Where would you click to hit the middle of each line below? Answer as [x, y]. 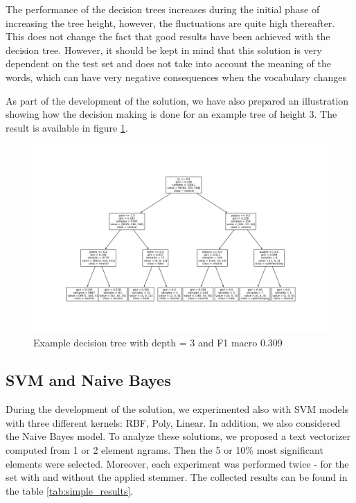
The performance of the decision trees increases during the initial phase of [163, 9]
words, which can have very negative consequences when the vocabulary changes [176, 77]
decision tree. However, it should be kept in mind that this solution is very [164, 50]
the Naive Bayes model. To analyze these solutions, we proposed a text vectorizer [178, 436]
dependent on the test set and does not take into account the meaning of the [168, 63]
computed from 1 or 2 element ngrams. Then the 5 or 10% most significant [164, 449]
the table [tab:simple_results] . [70, 490]
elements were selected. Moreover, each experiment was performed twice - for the [177, 463]
